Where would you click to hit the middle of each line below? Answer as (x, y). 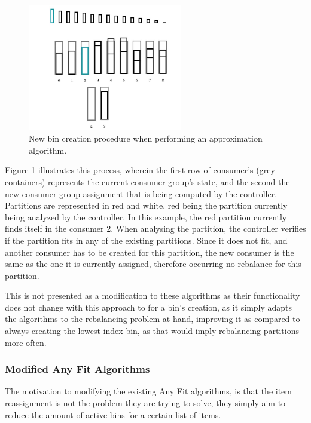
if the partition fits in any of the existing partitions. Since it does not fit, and (146, 240)
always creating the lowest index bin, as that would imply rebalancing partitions (152, 331)
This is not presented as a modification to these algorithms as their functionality (153, 295)
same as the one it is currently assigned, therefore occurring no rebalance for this (153, 264)
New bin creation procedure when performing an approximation (146, 138)
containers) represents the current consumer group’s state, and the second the (147, 181)
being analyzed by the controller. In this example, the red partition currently (146, 217)
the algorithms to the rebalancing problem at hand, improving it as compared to (153, 319)
